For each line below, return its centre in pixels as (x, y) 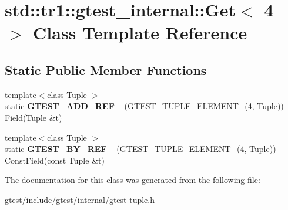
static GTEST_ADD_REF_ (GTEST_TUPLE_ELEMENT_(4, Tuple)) (144, 106)
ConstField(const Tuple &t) (55, 160)
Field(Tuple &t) (34, 117)
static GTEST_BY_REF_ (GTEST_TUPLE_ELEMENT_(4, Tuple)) (140, 149)
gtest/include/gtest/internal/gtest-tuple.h (80, 199)
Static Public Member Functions (106, 70)
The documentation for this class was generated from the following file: (133, 180)
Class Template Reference (140, 33)
